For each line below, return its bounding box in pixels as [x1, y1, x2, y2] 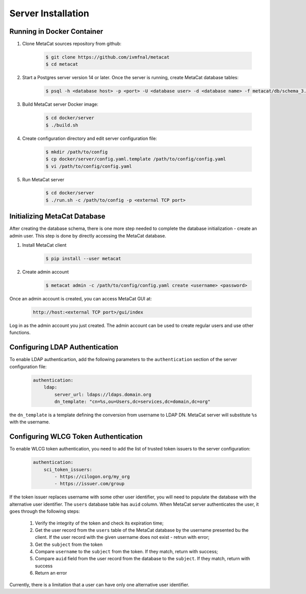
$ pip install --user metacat [45, 256, 121, 262]
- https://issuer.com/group [54, 481, 125, 487]
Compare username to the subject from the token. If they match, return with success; [35, 549, 218, 555]
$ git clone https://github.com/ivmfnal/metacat [45, 54, 170, 60]
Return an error [35, 570, 67, 576]
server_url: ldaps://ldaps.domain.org [54, 391, 151, 397]
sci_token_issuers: [43, 466, 93, 472]
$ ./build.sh [45, 122, 79, 128]
